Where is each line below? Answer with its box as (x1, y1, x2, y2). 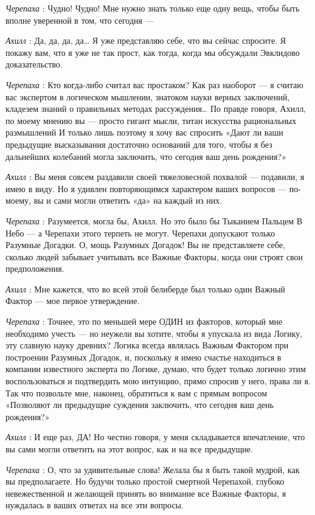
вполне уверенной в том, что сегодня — (5, 13, 154, 26)
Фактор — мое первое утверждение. (5, 294, 140, 307)
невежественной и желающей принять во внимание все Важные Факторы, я (5, 486, 286, 499)
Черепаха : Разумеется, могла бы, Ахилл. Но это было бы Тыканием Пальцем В (5, 214, 303, 227)
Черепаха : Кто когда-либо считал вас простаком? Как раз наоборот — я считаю (5, 78, 303, 91)
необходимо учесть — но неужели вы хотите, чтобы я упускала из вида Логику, (5, 327, 303, 339)
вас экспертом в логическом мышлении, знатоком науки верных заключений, (5, 90, 290, 103)
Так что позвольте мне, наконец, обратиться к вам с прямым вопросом (5, 386, 268, 399)
